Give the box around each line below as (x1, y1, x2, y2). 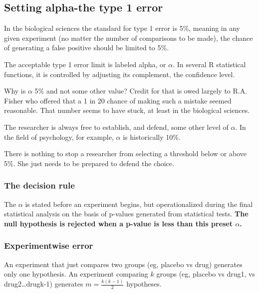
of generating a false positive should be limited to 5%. (4, 42, 169, 53)
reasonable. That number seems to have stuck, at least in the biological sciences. (4, 105, 250, 115)
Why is (4, 86, 26, 96)
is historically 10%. (123, 131, 181, 142)
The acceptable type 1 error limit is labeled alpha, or (4, 59, 166, 69)
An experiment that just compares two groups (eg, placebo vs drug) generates (4, 259, 243, 269)
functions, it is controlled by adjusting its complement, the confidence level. (4, 69, 235, 79)
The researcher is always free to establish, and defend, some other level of (4, 121, 229, 132)
